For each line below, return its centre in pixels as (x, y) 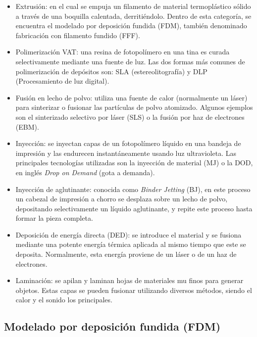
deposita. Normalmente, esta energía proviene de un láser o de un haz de (126, 254)
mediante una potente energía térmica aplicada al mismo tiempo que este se (131, 244)
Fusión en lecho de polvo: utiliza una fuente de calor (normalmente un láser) (131, 97)
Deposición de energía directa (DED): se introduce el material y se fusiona (128, 234)
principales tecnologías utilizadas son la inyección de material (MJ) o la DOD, (134, 163)
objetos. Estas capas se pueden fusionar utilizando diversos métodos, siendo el (134, 290)
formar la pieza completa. (54, 218)
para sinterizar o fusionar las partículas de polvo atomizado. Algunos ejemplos (134, 107)
